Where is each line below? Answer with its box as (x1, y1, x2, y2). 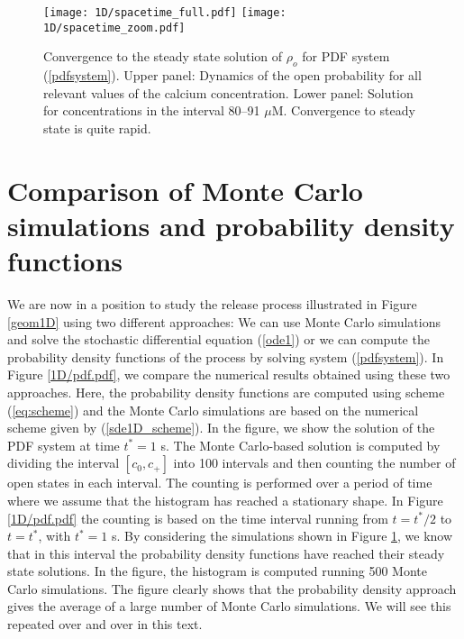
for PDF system (302, 47, 390, 66)
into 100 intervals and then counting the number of (173, 453, 456, 472)
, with (38, 526, 71, 545)
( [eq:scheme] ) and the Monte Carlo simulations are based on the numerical (7, 400, 419, 419)
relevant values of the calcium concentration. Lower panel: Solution (43, 83, 414, 102)
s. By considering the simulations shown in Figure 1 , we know (111, 526, 453, 545)
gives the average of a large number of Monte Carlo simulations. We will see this (7, 597, 451, 616)
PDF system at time (7, 435, 120, 454)
